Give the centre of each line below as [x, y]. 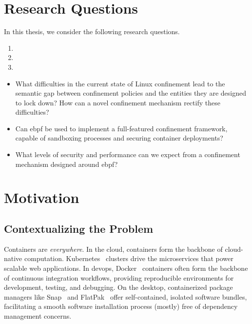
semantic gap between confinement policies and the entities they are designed [131, 93]
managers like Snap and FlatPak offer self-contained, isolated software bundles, [126, 296]
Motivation [42, 197]
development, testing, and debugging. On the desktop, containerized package [118, 287]
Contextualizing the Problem [79, 229]
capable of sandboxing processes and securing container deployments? [119, 138]
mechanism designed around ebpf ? [67, 164]
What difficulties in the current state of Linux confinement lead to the [120, 83]
